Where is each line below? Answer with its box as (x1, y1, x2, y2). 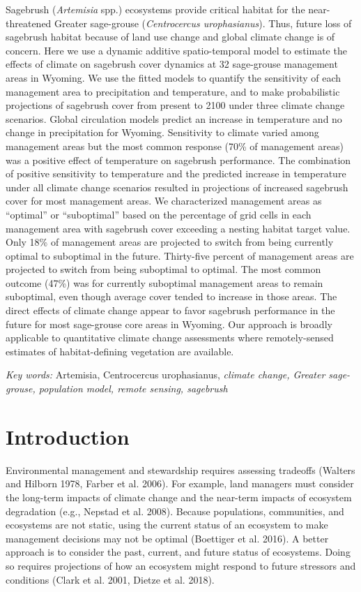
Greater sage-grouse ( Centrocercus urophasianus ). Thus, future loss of (54, 15, 352, 30)
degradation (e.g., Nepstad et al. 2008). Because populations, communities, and (6, 503, 344, 518)
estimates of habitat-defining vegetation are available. (6, 343, 234, 358)
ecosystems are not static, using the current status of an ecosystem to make (6, 517, 328, 532)
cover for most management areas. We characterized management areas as (6, 193, 322, 208)
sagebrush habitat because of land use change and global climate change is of (6, 29, 335, 44)
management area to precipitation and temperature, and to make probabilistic (6, 84, 340, 98)
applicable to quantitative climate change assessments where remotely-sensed (6, 330, 334, 345)
